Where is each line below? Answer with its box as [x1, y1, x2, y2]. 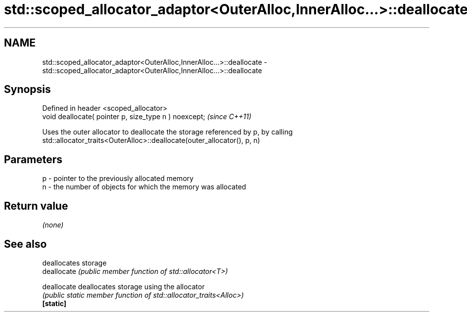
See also [4, 237, 47, 250]
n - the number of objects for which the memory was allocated [42, 182, 246, 191]
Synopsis [4, 83, 51, 96]
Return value [4, 199, 68, 212]
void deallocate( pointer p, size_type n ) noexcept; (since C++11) [42, 112, 252, 121]
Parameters [4, 153, 62, 166]
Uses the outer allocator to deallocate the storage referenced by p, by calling [42, 128, 293, 136]
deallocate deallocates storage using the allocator [42, 282, 205, 291]
